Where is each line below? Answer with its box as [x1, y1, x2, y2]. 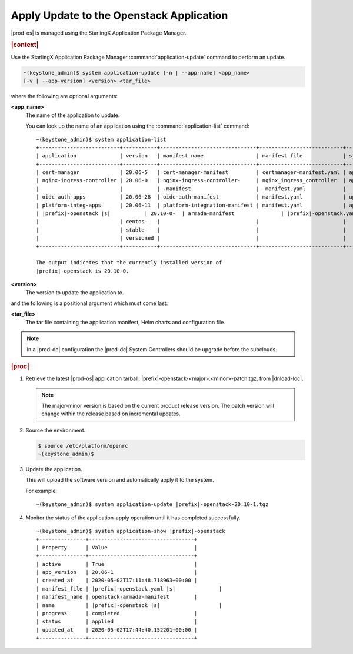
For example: [25, 487, 58, 494]
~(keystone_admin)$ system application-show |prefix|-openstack [36, 528, 226, 535]
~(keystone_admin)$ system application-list [36, 136, 167, 143]
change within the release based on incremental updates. [41, 410, 181, 417]
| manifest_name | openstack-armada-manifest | [36, 593, 198, 601]
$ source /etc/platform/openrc [38, 442, 129, 449]
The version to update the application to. [25, 289, 124, 296]
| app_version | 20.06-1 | [36, 569, 198, 575]
